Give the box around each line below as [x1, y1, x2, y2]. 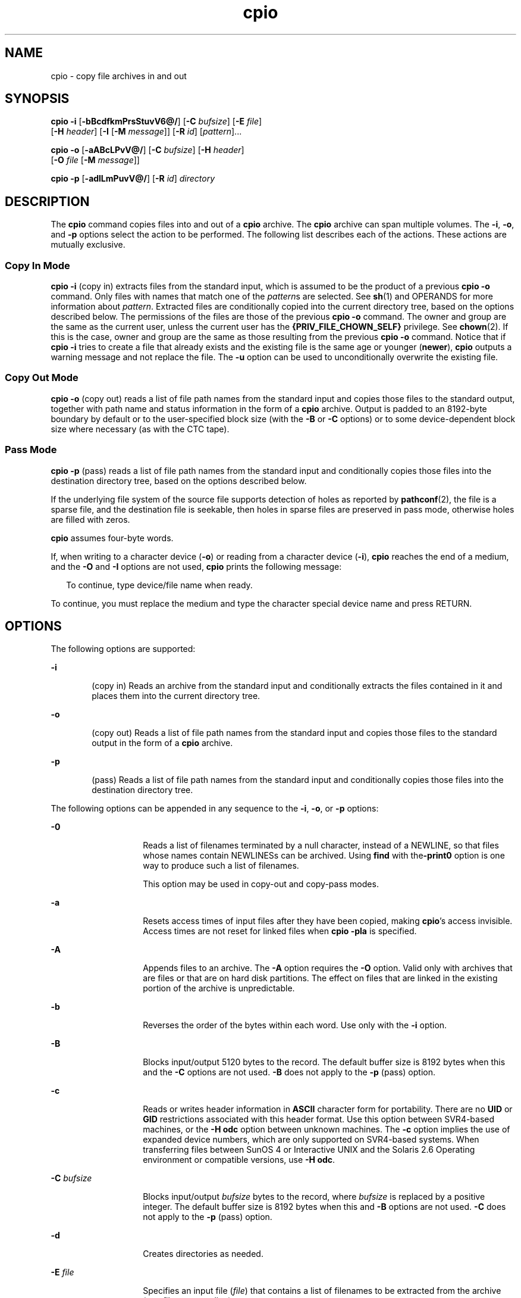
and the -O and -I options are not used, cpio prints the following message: [51, 561, 342, 572]
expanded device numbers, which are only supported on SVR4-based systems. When [143, 1134, 479, 1145]
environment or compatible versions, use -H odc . [143, 1155, 335, 1165]
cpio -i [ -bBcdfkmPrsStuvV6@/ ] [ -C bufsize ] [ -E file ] [51, 116, 262, 127]
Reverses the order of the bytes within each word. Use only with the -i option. [143, 1020, 447, 1031]
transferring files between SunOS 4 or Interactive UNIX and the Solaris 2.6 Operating [143, 1144, 475, 1155]
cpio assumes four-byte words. [51, 532, 174, 543]
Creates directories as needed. [143, 1249, 263, 1259]
